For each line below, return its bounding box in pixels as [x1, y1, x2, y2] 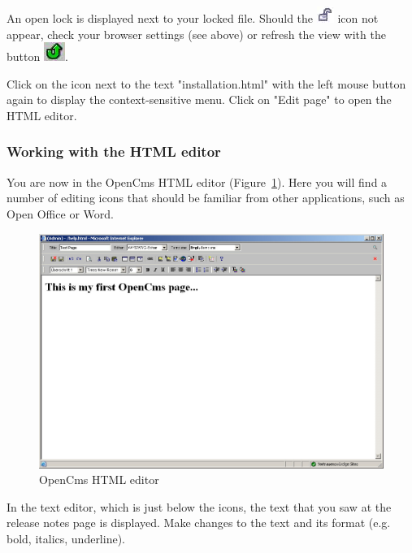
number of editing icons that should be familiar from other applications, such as [7, 189, 405, 206]
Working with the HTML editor [7, 141, 221, 162]
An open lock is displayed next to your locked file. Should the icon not [7, 10, 379, 26]
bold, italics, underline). [7, 530, 125, 547]
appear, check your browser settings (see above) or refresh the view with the [7, 25, 386, 42]
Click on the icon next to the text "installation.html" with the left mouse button [7, 75, 406, 92]
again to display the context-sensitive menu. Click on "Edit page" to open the [7, 91, 392, 108]
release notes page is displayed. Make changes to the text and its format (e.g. [7, 514, 391, 531]
